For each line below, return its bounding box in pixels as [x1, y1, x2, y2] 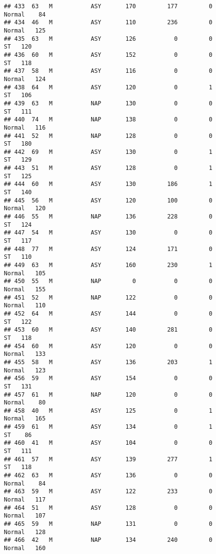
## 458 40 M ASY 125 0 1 [4, 407, 213, 414]
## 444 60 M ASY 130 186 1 [4, 181, 213, 188]
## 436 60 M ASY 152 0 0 [4, 51, 213, 58]
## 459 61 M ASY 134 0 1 [4, 423, 213, 431]
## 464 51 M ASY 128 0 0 [4, 504, 213, 511]
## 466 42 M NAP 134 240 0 [4, 537, 213, 544]
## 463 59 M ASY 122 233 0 [4, 488, 213, 495]
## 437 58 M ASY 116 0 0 [4, 67, 213, 75]
